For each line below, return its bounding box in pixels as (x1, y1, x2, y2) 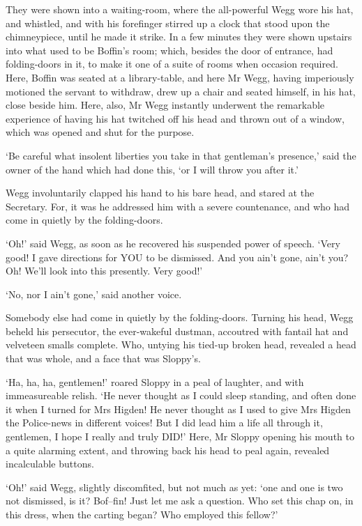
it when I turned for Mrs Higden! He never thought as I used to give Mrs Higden (6, 401, 351, 416)
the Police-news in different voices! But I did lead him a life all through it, (6, 415, 323, 430)
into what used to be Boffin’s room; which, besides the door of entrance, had (6, 42, 333, 57)
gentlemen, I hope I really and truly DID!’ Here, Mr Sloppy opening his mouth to (6, 429, 354, 444)
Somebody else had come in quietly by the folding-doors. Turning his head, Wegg (6, 310, 354, 325)
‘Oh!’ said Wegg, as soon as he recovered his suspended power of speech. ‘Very (6, 235, 340, 250)
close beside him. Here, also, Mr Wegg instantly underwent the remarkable (6, 98, 325, 112)
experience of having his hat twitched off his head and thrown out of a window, (6, 111, 345, 125)
